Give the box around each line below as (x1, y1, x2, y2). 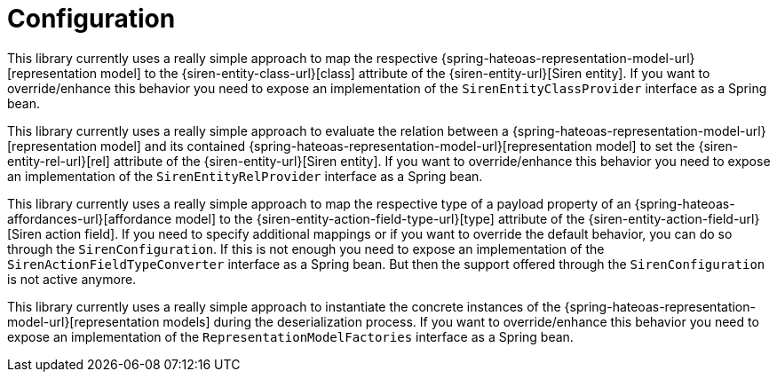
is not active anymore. (7, 271, 137, 287)
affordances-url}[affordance (7, 210, 172, 226)
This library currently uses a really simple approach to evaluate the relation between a (7, 122, 509, 138)
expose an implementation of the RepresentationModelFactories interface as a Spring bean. (7, 328, 574, 344)
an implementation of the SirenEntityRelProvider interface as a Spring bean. (7, 168, 483, 184)
